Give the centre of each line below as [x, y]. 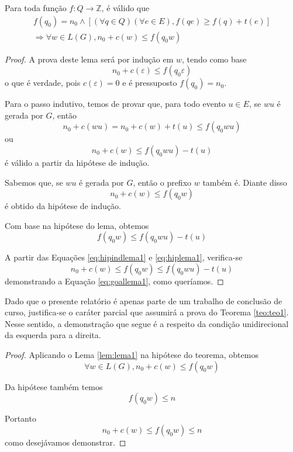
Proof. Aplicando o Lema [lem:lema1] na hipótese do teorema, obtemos [132, 354]
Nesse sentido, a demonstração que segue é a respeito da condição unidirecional [147, 323]
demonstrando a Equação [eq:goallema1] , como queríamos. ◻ [114, 281]
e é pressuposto [150, 83]
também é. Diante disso [245, 182]
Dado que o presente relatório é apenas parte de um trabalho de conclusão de [144, 300]
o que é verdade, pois [43, 83]
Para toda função [36, 8]
